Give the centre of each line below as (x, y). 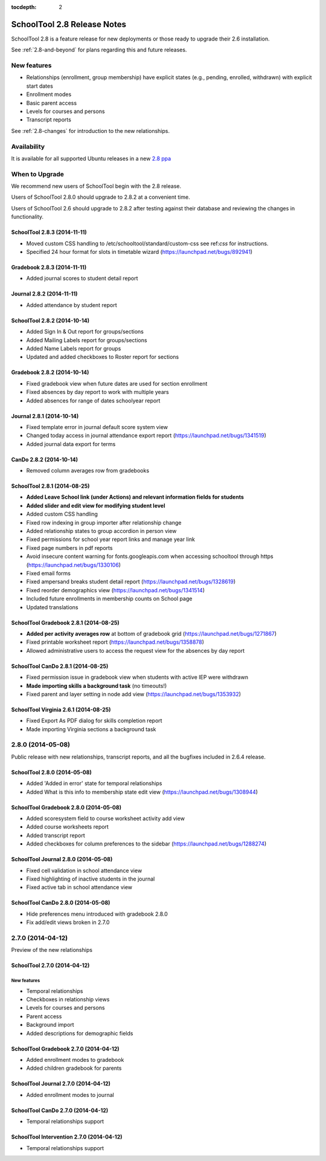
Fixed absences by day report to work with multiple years (97, 392)
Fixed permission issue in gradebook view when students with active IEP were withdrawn (137, 678)
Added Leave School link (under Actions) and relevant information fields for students (135, 497)
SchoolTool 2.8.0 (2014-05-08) (51, 772)
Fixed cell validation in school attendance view (84, 870)
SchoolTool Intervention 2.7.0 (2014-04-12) (67, 1137)
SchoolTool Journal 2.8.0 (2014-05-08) (62, 859)
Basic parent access (52, 103)
